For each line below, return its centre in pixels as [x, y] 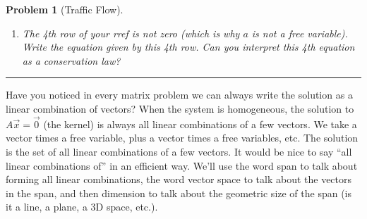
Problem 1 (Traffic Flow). [65, 9]
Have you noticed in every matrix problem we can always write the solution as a [179, 95]
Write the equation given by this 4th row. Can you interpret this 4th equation [188, 47]
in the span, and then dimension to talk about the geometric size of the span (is [179, 193]
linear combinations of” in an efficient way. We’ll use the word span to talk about [182, 165]
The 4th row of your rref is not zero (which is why [131, 33]
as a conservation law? [71, 60]
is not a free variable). [300, 33]
